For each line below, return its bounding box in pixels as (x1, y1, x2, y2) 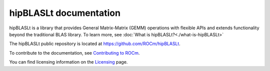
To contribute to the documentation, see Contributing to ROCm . (9, 50, 140, 56)
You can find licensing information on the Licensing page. (9, 59, 128, 65)
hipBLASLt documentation (9, 7, 121, 18)
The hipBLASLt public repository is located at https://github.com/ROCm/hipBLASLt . (9, 41, 181, 47)
